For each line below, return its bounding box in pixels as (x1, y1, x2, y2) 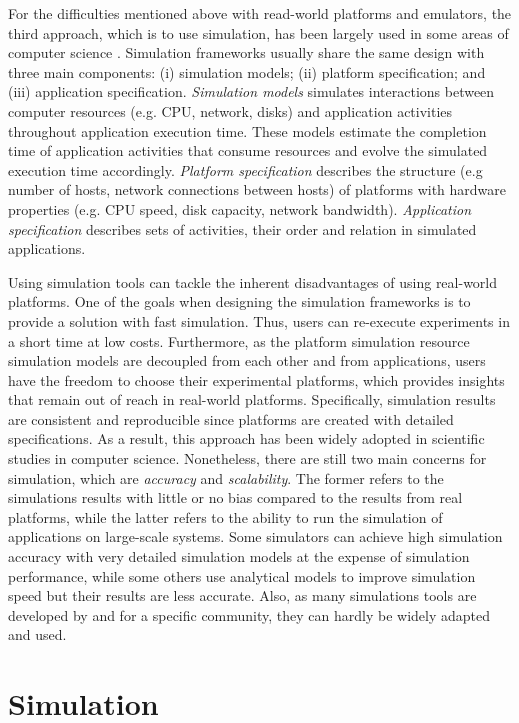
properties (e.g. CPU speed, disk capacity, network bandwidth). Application (8, 198, 472, 219)
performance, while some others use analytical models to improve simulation (8, 565, 476, 586)
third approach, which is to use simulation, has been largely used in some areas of (8, 22, 509, 43)
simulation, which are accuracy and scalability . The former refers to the (8, 467, 444, 488)
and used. (8, 624, 67, 645)
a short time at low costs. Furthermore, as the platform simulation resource (8, 330, 470, 351)
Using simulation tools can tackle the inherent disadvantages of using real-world (8, 271, 498, 292)
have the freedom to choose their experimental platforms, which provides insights (8, 369, 505, 390)
